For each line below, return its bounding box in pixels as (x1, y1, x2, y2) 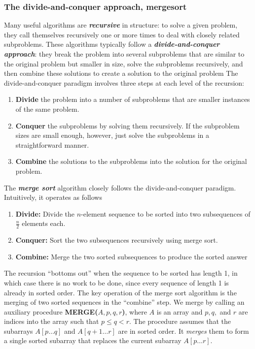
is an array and (156, 306, 203, 317)
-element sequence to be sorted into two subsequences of (81, 208, 251, 219)
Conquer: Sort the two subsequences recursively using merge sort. (15, 235, 218, 245)
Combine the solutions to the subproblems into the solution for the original (15, 156, 247, 166)
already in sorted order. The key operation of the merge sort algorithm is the (4, 287, 237, 297)
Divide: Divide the (15, 208, 75, 219)
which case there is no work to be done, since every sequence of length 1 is (4, 277, 229, 287)
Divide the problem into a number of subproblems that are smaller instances (15, 94, 250, 104)
